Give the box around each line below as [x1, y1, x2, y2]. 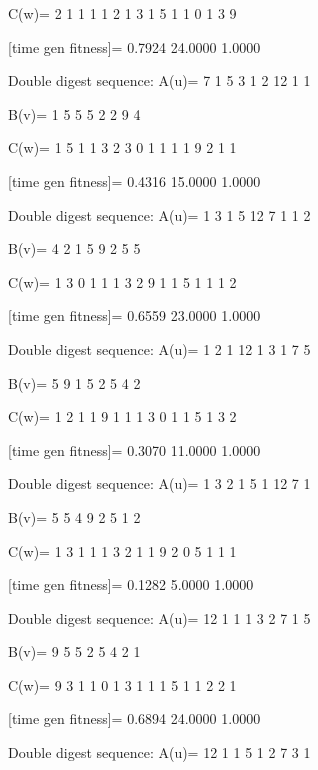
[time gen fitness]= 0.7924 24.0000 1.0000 [8, 36, 261, 57]
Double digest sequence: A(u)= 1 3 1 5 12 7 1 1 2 [8, 204, 311, 225]
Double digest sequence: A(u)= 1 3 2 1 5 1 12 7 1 [8, 473, 311, 494]
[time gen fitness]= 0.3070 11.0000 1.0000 [8, 439, 261, 460]
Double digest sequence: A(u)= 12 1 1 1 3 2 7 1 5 [8, 607, 311, 628]
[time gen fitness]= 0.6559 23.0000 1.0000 [8, 305, 261, 326]
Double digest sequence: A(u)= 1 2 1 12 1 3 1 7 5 [8, 338, 311, 359]
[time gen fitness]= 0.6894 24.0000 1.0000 [8, 708, 261, 729]
